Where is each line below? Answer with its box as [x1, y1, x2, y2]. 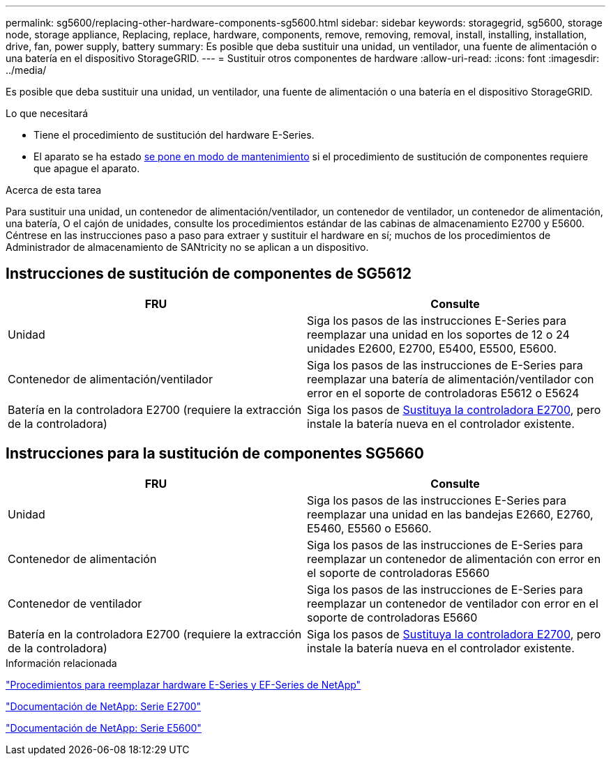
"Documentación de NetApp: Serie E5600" [6, 721, 202, 734]
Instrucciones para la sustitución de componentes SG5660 [6, 445, 424, 463]
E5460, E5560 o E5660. [307, 521, 432, 535]
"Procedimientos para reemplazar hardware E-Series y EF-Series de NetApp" [6, 678, 361, 691]
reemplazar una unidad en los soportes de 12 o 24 [307, 327, 570, 341]
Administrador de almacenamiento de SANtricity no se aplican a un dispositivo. [6, 241, 369, 253]
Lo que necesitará [6, 107, 89, 119]
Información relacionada [6, 656, 117, 669]
